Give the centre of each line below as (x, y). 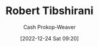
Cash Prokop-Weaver (49, 27)
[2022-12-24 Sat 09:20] (49, 38)
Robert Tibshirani (49, 11)
